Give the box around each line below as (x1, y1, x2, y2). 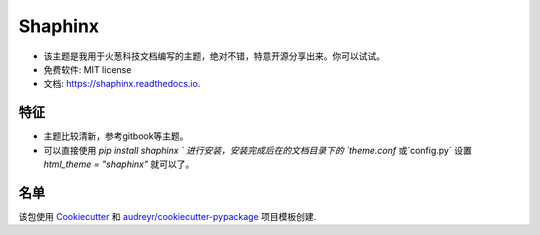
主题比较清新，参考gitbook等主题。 (43, 130, 189, 142)
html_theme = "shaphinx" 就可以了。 (43, 158, 195, 170)
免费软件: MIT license (43, 63, 132, 75)
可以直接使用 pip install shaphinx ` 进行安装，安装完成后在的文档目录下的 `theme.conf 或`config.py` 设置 (43, 144, 472, 156)
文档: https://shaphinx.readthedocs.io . (43, 78, 201, 90)
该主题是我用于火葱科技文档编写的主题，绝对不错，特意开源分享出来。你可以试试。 (43, 50, 385, 62)
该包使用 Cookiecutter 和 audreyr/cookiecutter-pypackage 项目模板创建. (18, 210, 317, 222)
